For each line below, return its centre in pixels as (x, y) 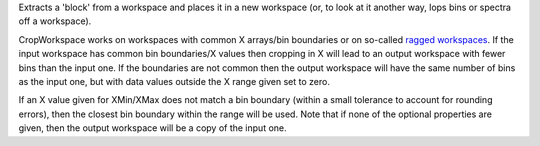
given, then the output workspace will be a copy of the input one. (152, 128)
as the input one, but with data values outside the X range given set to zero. (174, 81)
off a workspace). (55, 21)
